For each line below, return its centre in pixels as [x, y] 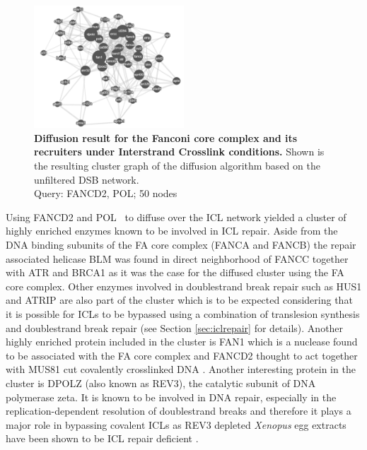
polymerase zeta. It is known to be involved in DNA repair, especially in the [171, 397]
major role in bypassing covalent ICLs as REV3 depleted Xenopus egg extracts [176, 424]
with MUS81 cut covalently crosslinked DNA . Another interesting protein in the [181, 369]
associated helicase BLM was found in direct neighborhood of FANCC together [177, 258]
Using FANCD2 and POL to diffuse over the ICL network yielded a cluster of [176, 217]
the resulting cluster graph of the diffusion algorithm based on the [177, 166]
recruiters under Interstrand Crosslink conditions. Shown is [179, 152]
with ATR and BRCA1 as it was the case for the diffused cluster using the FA [175, 272]
